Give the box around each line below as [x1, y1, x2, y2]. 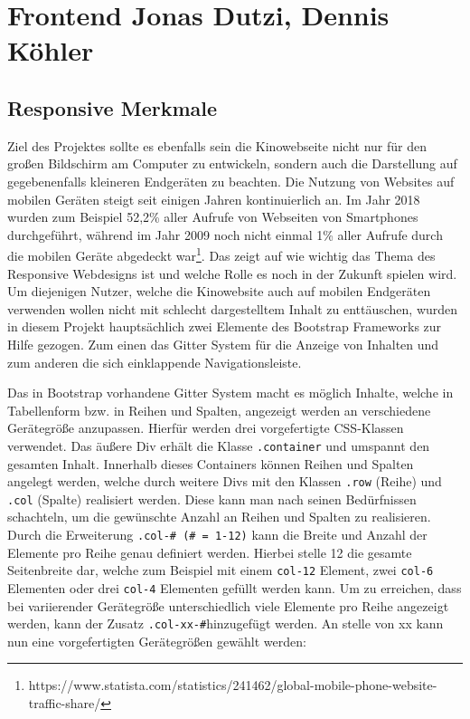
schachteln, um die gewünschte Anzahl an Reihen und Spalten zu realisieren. [7, 507, 431, 526]
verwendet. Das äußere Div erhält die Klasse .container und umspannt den [7, 436, 430, 455]
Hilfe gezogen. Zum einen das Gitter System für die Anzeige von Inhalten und [7, 334, 439, 353]
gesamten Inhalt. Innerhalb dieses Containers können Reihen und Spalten [7, 454, 414, 473]
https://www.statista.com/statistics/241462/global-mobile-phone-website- [28, 676, 437, 695]
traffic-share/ [28, 694, 101, 713]
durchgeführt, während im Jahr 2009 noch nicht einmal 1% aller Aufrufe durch [7, 225, 443, 244]
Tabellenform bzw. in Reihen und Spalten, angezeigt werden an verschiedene [7, 400, 431, 419]
